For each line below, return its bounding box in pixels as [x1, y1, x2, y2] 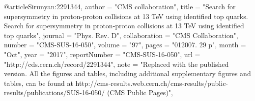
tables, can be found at [4, 78, 73, 88]
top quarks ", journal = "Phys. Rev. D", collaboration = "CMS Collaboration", [4, 30, 238, 40]
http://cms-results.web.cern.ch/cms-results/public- [75, 78, 228, 88]
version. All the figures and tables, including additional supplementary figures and [4, 68, 251, 79]
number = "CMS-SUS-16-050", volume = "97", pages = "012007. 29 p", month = [4, 40, 246, 50]
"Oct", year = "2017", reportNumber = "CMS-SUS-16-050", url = [4, 49, 200, 59]
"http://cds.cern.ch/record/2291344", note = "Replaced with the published [4, 59, 229, 69]
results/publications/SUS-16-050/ [4, 87, 105, 98]
